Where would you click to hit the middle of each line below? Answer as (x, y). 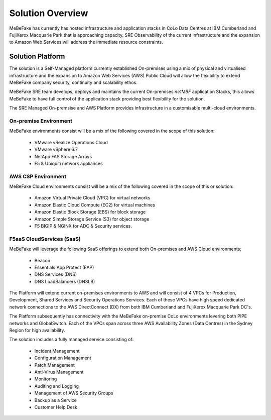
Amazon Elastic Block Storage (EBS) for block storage (90, 212)
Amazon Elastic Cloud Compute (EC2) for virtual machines (95, 205)
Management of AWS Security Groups (74, 393)
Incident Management (57, 351)
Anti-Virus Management (59, 372)
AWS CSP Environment (38, 176)
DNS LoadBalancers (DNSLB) (65, 281)
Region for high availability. (37, 330)
